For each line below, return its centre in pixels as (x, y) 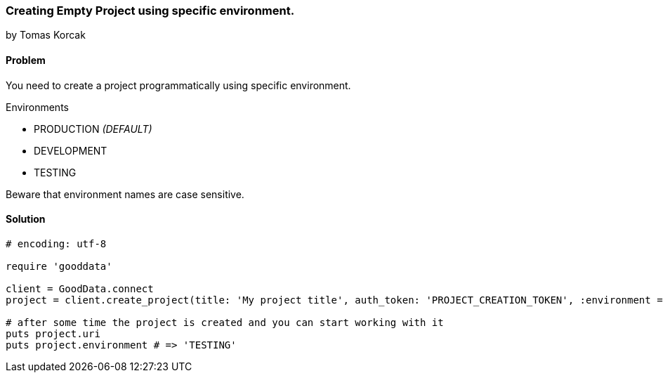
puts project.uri (53, 333)
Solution (26, 219)
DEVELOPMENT (71, 150)
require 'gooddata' (59, 266)
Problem (26, 60)
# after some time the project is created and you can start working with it (225, 322)
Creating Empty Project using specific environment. (150, 11)
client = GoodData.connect (80, 288)
